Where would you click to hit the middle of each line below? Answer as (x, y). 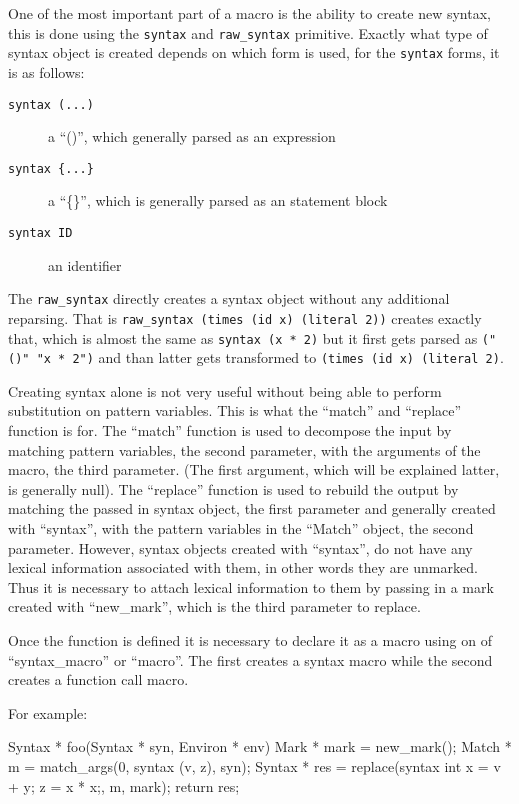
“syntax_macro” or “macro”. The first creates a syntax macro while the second (250, 659)
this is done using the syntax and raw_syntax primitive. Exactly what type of (248, 32)
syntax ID (40, 233)
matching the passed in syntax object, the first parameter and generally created (252, 508)
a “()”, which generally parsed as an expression (192, 136)
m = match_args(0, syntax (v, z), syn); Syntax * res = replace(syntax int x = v (254, 765)
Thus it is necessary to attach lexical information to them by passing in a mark (251, 586)
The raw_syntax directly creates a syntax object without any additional (229, 298)
